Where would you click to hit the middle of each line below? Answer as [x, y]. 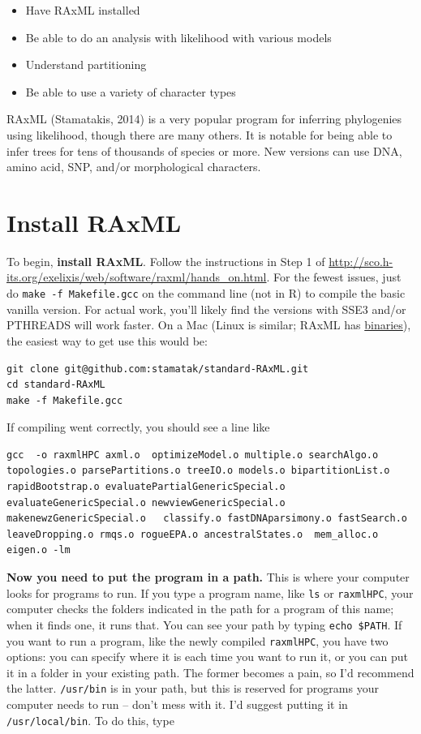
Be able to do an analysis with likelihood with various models [178, 37]
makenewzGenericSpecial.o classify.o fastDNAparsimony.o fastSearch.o [207, 519]
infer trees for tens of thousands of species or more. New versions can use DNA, [204, 150]
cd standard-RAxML [56, 385]
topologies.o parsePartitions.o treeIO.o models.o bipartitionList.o [198, 471]
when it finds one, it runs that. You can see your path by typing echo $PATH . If [204, 624]
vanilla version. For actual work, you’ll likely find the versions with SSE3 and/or [206, 309]
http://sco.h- [361, 261]
